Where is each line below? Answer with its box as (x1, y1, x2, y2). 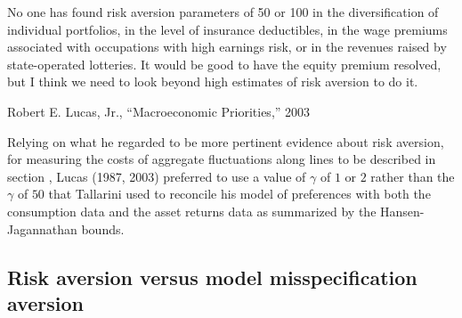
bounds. (81, 219, 125, 238)
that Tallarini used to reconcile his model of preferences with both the (48, 184, 431, 203)
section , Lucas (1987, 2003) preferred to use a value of (7, 167, 306, 185)
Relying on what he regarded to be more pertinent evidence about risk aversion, (7, 132, 444, 151)
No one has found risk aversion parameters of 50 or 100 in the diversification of (7, 3, 439, 20)
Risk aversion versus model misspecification (7, 263, 417, 290)
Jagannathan (7, 219, 77, 238)
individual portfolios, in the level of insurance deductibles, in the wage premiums (7, 20, 448, 38)
